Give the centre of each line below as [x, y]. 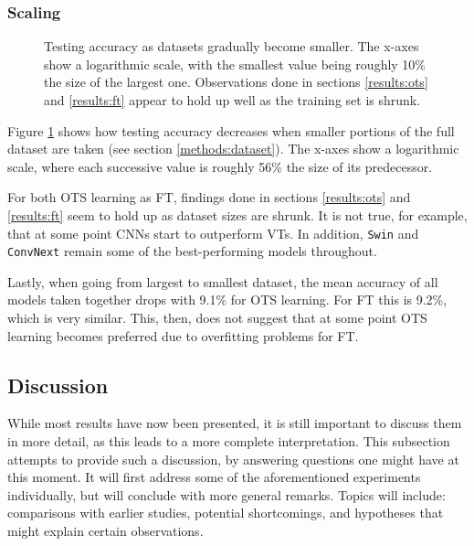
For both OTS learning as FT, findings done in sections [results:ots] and [209, 197]
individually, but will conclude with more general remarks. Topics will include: [226, 494]
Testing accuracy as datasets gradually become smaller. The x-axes [232, 46]
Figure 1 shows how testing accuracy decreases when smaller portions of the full [231, 130]
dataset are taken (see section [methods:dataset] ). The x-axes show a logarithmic [233, 149]
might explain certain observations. [105, 531]
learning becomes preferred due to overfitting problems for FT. [183, 335]
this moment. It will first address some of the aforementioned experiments [214, 477]
